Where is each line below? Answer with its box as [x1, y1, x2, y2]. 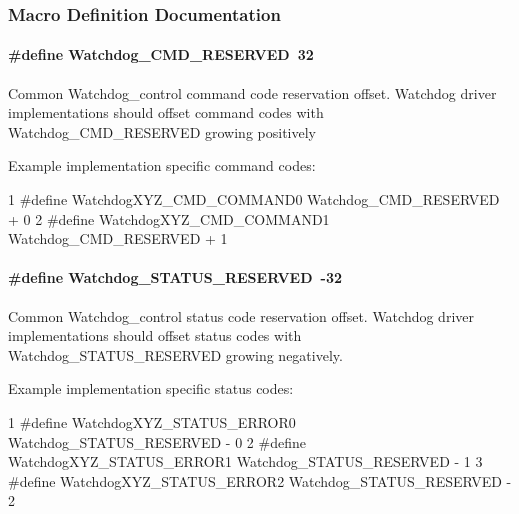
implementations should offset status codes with [8, 325, 302, 346]
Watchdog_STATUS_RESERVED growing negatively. [8, 344, 343, 365]
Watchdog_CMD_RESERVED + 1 [8, 228, 228, 249]
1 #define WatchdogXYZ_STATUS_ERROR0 [8, 411, 296, 432]
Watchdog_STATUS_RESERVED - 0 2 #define [8, 431, 306, 452]
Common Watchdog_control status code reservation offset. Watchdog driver [8, 305, 474, 326]
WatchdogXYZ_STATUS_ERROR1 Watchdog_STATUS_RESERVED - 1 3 [8, 451, 483, 472]
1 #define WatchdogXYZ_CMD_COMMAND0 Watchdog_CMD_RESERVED [8, 189, 500, 210]
